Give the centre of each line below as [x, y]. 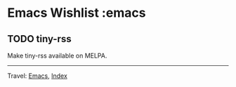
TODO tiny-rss [39, 39]
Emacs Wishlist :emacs [77, 13]
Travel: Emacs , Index [38, 76]
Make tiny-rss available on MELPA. [57, 55]
